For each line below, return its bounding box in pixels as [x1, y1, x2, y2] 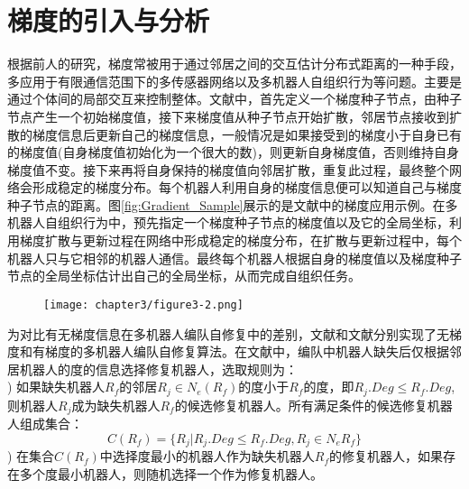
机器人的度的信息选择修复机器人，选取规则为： [19, 359, 298, 378]
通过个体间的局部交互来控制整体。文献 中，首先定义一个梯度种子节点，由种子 [7, 89, 462, 108]
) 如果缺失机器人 [7, 377, 106, 396]
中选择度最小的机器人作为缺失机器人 [99, 447, 315, 466]
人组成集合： [7, 414, 83, 433]
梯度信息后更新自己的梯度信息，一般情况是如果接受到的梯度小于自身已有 [32, 125, 462, 143]
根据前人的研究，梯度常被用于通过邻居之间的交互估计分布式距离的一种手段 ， [7, 54, 462, 73]
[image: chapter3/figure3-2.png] [43, 298, 244, 311]
